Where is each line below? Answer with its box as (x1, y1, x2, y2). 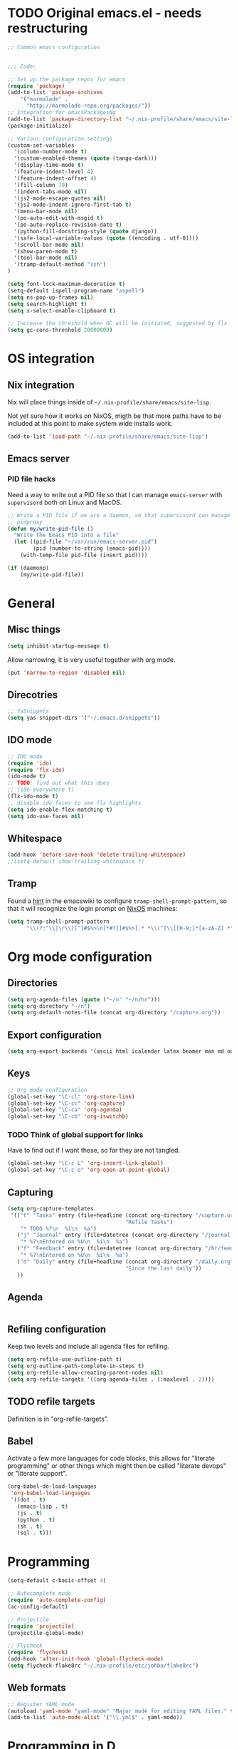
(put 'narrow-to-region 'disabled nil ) (7, 669, 126, 676)
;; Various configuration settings (7, 135, 113, 142)
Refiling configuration (7, 1323, 107, 1335)
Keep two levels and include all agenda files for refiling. (7, 1342, 169, 1351)
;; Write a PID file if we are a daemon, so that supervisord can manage (7, 511, 231, 519)
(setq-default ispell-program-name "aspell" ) (7, 287, 144, 294)
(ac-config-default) (7, 1603, 69, 1610)
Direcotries (7, 688, 58, 700)
